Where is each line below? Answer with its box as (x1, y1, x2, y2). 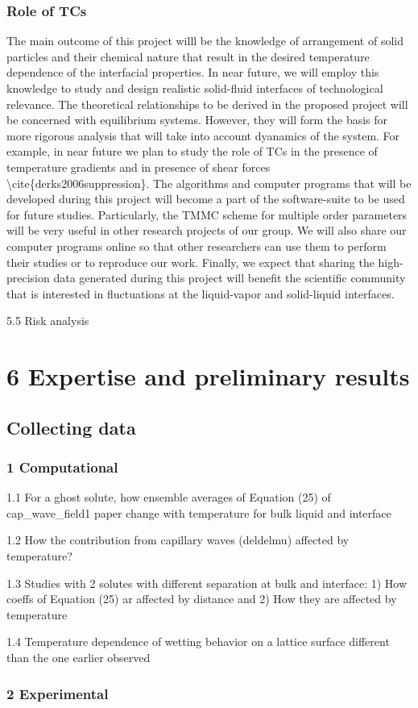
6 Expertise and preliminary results (6, 360, 410, 393)
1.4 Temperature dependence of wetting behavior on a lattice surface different (6, 633, 390, 650)
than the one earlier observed (6, 649, 151, 666)
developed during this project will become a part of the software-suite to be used (6, 190, 405, 207)
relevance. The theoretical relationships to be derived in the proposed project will (6, 95, 408, 112)
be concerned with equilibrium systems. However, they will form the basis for (6, 111, 388, 128)
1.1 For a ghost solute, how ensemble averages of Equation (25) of (6, 489, 331, 506)
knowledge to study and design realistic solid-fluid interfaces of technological (6, 80, 383, 96)
